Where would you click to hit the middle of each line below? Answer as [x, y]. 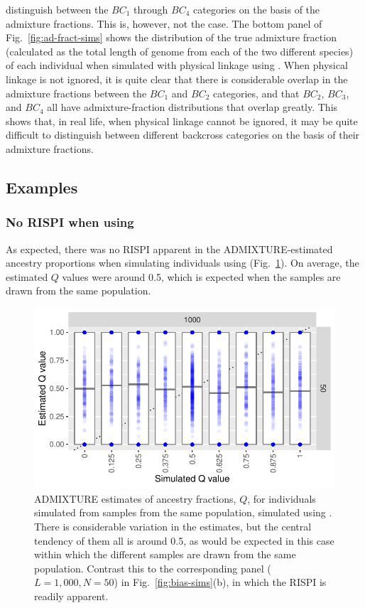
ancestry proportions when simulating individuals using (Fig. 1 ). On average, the [182, 263]
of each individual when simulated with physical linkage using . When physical [177, 65]
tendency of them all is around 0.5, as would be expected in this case [184, 540]
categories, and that [256, 93]
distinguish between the [57, 9]
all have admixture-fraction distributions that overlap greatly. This [192, 107]
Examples [42, 187]
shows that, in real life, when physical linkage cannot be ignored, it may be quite [182, 121]
